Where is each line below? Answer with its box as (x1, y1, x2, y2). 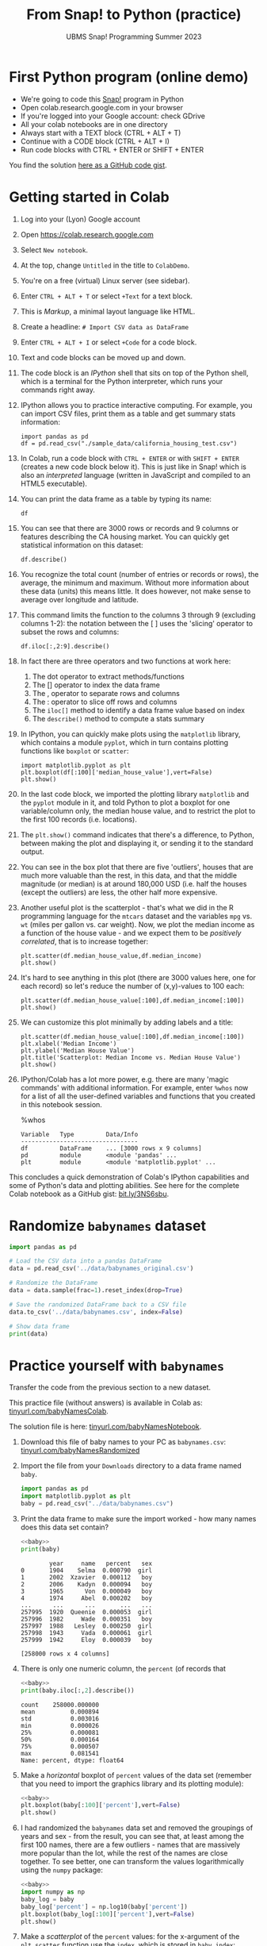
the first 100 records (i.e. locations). (20, 814, 137, 824)
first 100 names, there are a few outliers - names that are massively (20, 1840, 241, 1850)
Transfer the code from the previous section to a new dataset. (9, 1383, 212, 1392)
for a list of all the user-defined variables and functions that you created (20, 1091, 256, 1101)
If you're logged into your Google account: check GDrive (20, 111, 205, 121)
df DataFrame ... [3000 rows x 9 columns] (20, 1144, 202, 1152)
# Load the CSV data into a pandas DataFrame (9, 1257, 162, 1265)
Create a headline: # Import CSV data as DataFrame (20, 321, 189, 331)
